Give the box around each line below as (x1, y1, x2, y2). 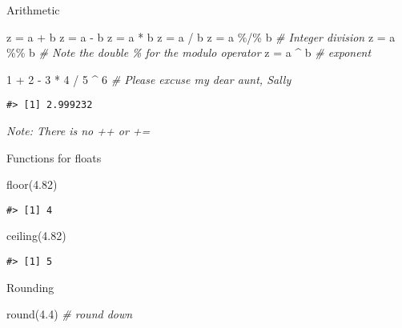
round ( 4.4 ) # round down (6, 306, 133, 322)
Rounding (6, 278, 54, 295)
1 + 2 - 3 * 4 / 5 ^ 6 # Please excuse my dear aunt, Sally (6, 70, 291, 87)
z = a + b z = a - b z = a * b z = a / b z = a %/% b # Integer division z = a (6, 28, 396, 45)
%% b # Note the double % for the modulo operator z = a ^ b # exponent (6, 44, 372, 61)
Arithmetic (6, 2, 60, 18)
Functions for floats (6, 149, 102, 166)
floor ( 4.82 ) (6, 176, 58, 193)
